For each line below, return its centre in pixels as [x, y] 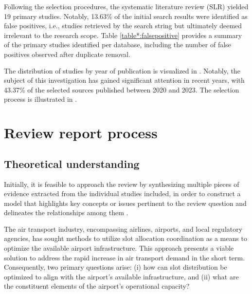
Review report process [81, 133]
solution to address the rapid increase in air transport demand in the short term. [125, 257]
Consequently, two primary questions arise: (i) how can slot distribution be [116, 267]
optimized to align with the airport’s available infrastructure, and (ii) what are [121, 276]
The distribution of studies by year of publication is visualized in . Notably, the [122, 70]
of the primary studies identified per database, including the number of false [117, 45]
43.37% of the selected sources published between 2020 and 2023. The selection [122, 89]
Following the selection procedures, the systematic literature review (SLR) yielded [126, 6]
